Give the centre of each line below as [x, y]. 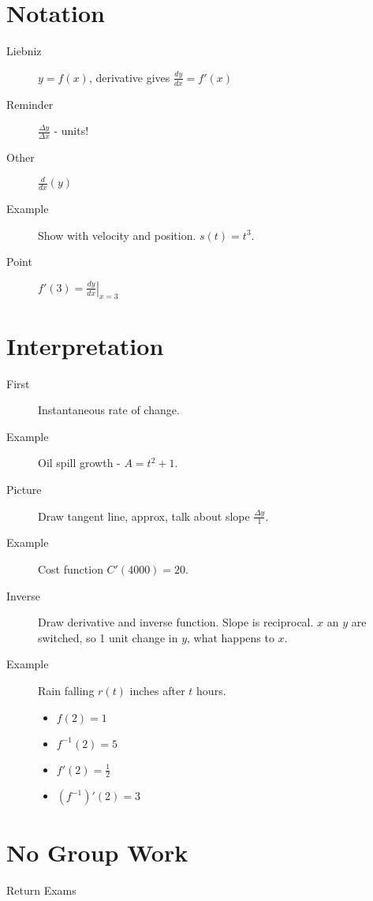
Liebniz [24, 51]
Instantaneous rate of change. [109, 410]
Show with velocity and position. [117, 235]
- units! [71, 131]
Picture [24, 489]
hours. [211, 690]
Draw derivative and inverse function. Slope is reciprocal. [176, 622]
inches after [157, 690]
